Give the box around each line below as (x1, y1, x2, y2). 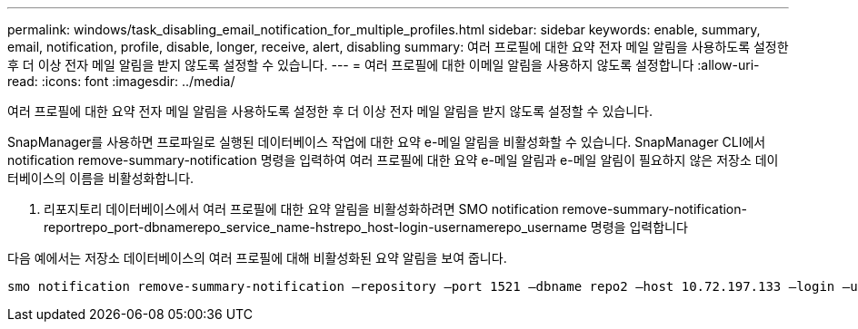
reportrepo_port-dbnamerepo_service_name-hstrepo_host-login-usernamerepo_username (44, 219, 587, 235)
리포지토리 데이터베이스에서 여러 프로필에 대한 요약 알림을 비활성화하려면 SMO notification (44, 201, 559, 217)
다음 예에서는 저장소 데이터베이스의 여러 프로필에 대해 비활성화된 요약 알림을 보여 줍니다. (7, 250, 507, 266)
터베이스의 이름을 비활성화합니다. (7, 170, 195, 186)
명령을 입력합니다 (590, 219, 688, 235)
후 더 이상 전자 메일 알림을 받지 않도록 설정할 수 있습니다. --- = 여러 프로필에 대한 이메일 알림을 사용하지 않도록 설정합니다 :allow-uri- (7, 57, 760, 73)
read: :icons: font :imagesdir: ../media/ (7, 73, 235, 89)
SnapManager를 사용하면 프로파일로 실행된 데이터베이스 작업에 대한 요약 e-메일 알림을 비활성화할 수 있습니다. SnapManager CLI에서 (7, 134, 766, 150)
